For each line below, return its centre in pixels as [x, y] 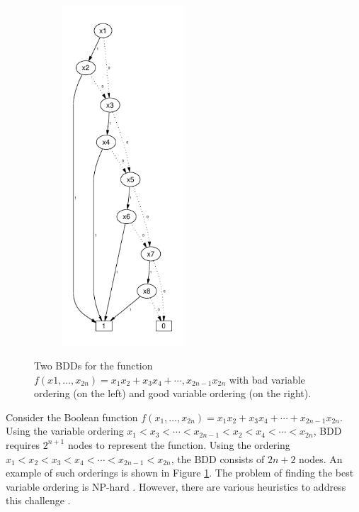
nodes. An [321, 458]
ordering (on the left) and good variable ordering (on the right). [173, 393]
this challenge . [38, 500]
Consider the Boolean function [72, 417]
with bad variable [267, 379]
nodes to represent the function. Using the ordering [179, 444]
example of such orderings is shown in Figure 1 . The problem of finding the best [180, 473]
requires [23, 444]
